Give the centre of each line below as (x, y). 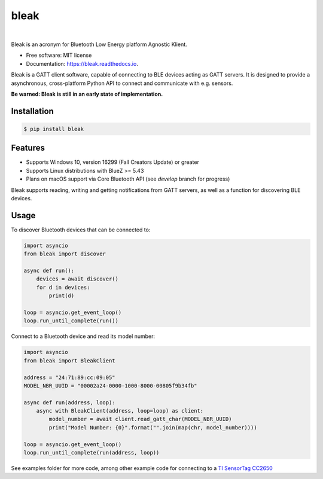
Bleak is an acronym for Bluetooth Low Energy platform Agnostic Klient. (99, 44)
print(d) (62, 296)
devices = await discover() (77, 279)
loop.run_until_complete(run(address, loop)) (92, 453)
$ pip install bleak (54, 129)
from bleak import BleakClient (70, 361)
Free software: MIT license (59, 55)
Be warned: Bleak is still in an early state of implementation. (87, 94)
